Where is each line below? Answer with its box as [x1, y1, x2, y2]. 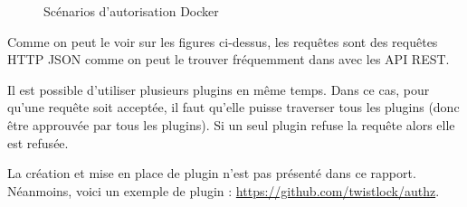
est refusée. [7, 133, 69, 152]
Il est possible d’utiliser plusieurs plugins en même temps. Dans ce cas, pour [7, 80, 430, 99]
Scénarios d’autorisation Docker [43, 2, 219, 20]
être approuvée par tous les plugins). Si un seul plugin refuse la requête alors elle [7, 115, 455, 134]
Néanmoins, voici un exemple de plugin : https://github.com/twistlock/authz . [7, 181, 440, 200]
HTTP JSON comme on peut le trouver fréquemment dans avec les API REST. [7, 50, 450, 69]
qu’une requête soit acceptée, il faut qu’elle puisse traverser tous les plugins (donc [7, 98, 460, 117]
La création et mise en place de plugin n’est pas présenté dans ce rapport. [7, 164, 416, 183]
